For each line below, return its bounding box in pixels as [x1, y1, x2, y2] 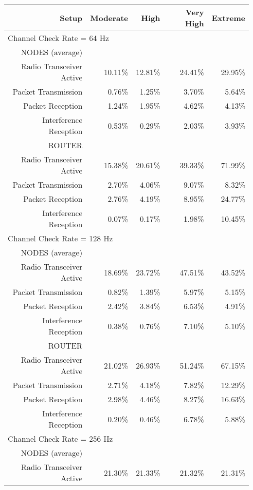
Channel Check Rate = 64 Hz [8, 32, 109, 43]
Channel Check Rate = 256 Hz [8, 433, 113, 444]
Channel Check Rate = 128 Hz [8, 233, 113, 244]
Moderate [90, 12, 128, 23]
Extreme [212, 12, 245, 23]
